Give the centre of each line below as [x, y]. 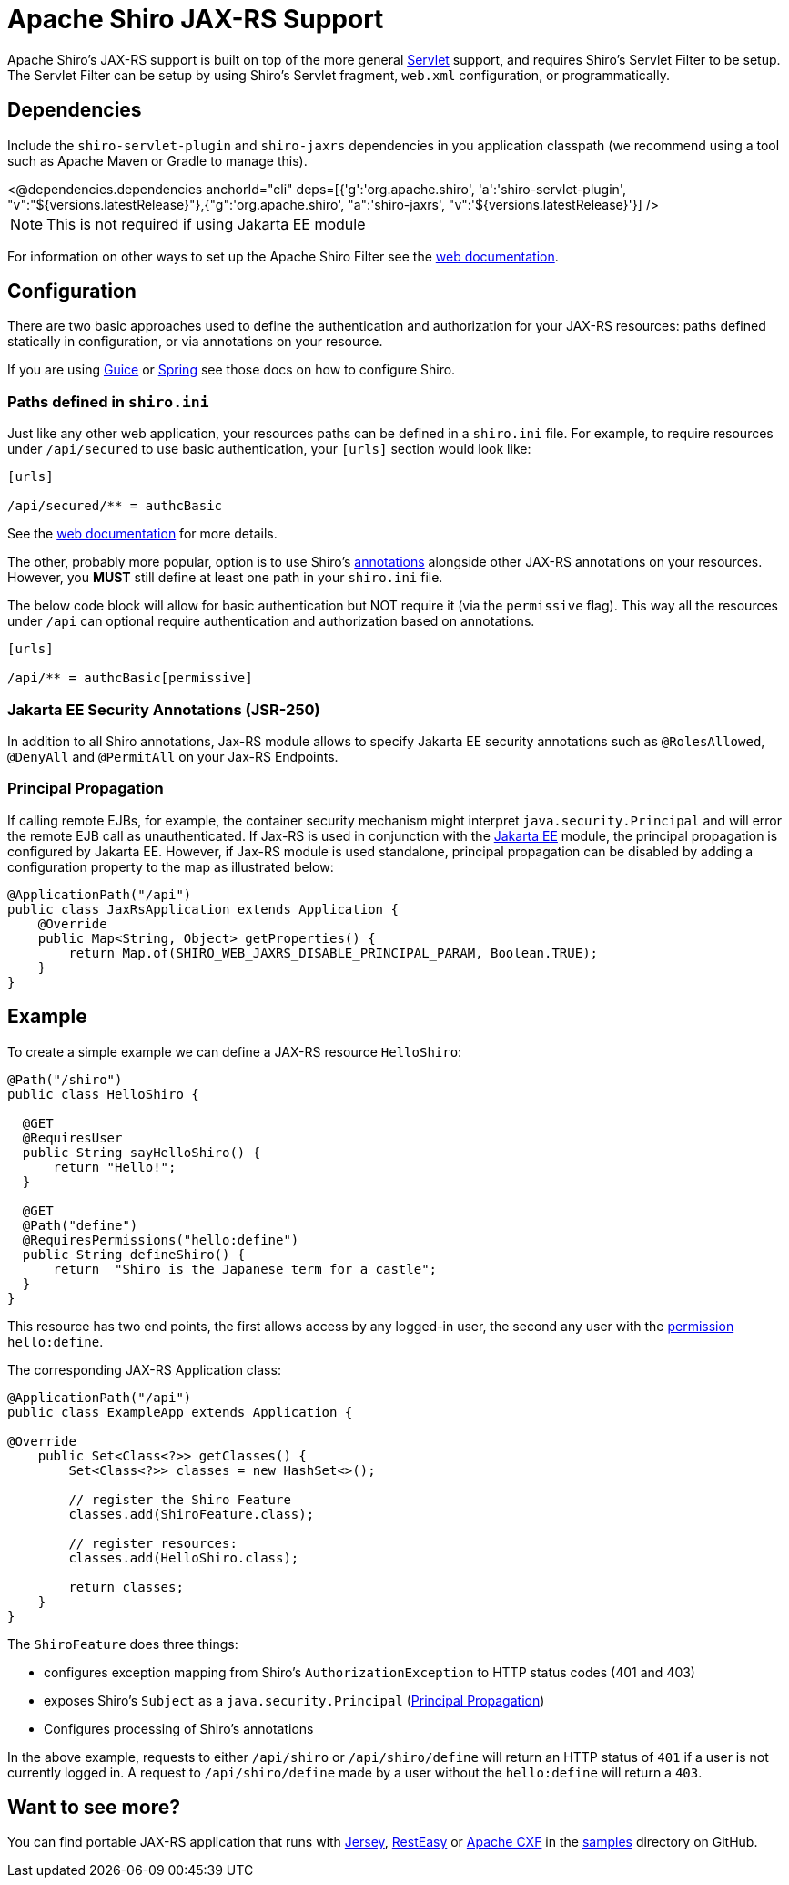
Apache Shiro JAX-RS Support [196, 19]
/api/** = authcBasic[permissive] [130, 678]
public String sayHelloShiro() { [142, 1152]
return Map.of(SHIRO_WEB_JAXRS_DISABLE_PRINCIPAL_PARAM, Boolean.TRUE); [334, 953]
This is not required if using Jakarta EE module [206, 224]
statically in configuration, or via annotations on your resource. [195, 342]
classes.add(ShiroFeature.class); [192, 1514]
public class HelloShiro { [103, 1094]
